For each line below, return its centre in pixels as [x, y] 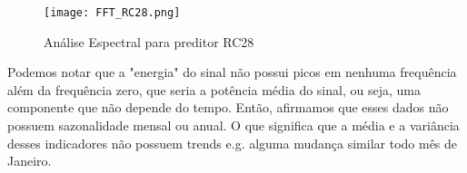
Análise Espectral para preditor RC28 [149, 41]
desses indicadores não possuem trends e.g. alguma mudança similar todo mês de [233, 143]
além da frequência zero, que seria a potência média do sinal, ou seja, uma [214, 89]
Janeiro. [30, 161]
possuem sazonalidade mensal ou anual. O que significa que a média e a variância [233, 125]
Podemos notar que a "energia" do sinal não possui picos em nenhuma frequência [232, 72]
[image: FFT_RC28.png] [112, 13]
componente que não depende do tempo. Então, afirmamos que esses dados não [228, 107]
